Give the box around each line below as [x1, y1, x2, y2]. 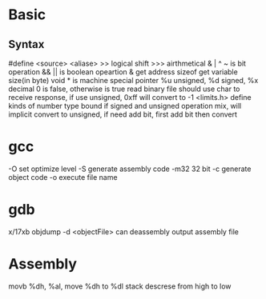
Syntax [8, 38, 45, 51]
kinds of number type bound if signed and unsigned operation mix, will [8, 102, 242, 110]
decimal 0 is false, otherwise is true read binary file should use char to [8, 84, 240, 94]
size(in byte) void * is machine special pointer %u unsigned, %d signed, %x [8, 76, 259, 85]
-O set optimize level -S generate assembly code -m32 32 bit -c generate [8, 164, 252, 173]
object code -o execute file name [8, 172, 118, 181]
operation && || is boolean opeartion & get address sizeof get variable [8, 67, 238, 77]
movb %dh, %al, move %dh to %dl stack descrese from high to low [8, 281, 232, 291]
